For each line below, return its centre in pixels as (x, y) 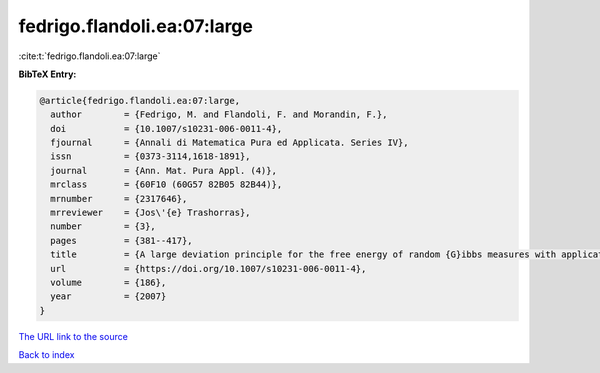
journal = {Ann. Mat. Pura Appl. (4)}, (163, 170)
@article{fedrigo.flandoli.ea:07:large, (139, 100)
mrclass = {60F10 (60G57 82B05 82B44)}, (166, 184)
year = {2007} (108, 296)
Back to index (46, 355)
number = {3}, (103, 226)
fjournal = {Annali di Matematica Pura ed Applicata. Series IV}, (229, 143)
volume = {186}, (108, 282)
